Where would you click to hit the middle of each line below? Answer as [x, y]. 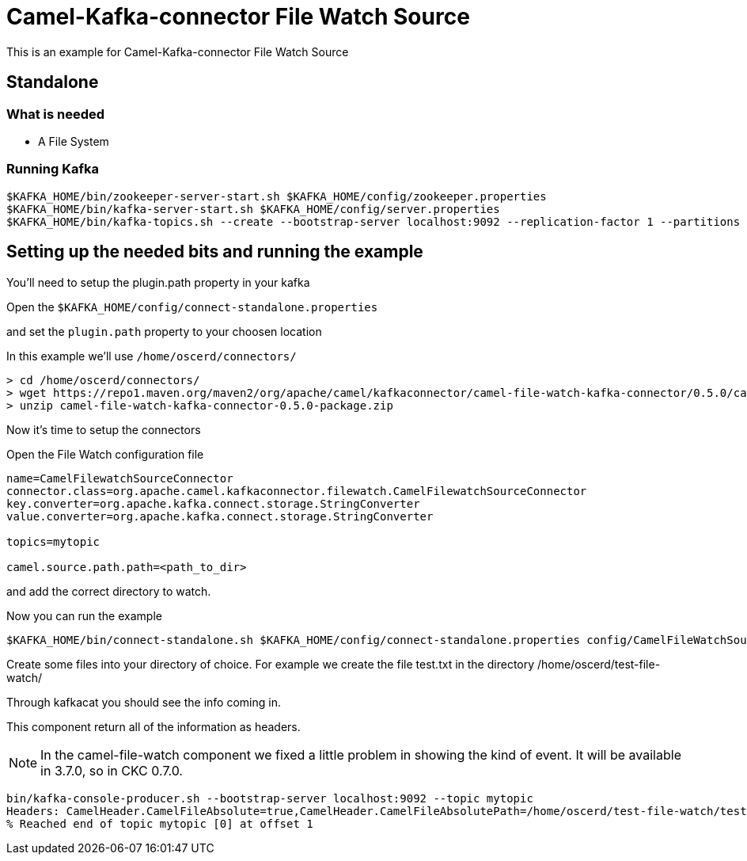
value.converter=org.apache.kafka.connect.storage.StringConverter [220, 516]
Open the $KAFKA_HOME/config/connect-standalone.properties [192, 307]
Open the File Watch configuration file [105, 454]
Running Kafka [53, 169]
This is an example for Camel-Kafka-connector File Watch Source [178, 51]
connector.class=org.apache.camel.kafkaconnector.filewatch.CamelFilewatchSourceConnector [297, 491]
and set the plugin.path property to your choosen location [164, 331]
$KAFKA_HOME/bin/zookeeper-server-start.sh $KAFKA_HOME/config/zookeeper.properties [277, 196]
